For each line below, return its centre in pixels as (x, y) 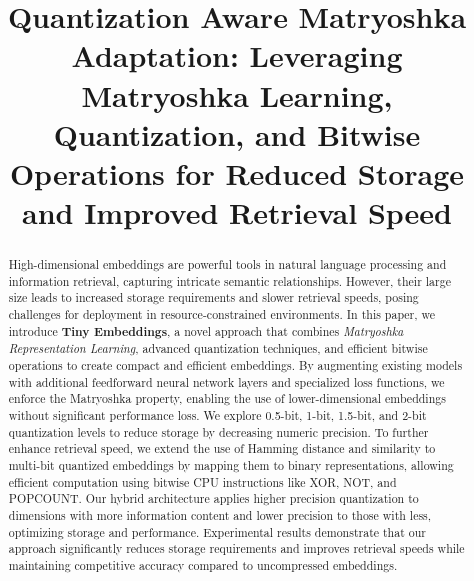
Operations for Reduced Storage (237, 172)
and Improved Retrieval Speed (237, 212)
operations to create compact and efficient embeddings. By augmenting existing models (235, 365)
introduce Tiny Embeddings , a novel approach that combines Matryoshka (206, 331)
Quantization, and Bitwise (237, 133)
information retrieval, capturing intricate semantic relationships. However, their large (229, 280)
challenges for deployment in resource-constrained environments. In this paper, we (222, 314)
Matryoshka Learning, (237, 94)
